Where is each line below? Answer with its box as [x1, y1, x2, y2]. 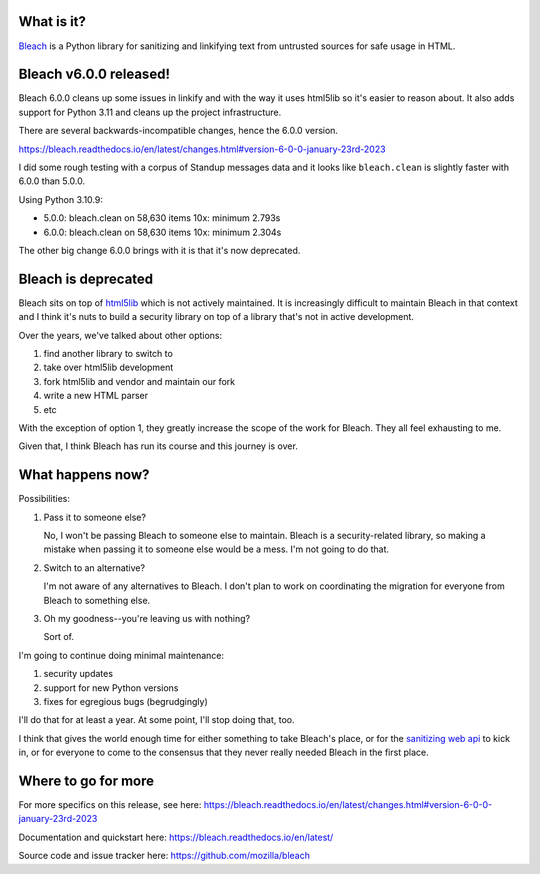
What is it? [18, 13, 87, 30]
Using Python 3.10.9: [18, 193, 104, 205]
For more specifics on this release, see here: [18, 799, 202, 811]
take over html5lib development [43, 361, 174, 374]
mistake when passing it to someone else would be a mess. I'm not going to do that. [43, 543, 390, 555]
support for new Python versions [43, 681, 179, 694]
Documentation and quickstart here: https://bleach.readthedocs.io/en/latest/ [18, 831, 334, 843]
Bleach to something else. [43, 594, 151, 606]
